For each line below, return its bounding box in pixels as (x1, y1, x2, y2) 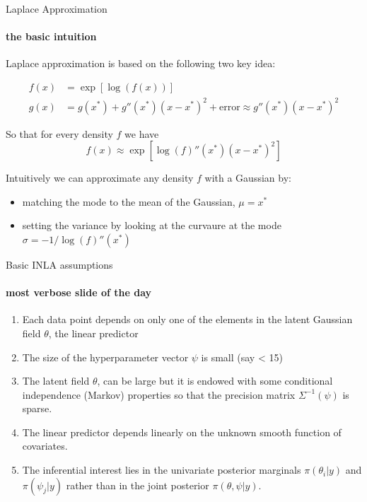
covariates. (22, 438, 68, 453)
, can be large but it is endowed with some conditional (97, 373, 333, 388)
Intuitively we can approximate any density (6, 170, 194, 185)
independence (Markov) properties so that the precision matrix (22, 387, 296, 402)
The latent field (22, 373, 90, 388)
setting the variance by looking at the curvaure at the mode (22, 218, 281, 233)
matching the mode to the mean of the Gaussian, (22, 194, 235, 209)
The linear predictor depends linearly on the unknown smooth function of (22, 424, 342, 439)
